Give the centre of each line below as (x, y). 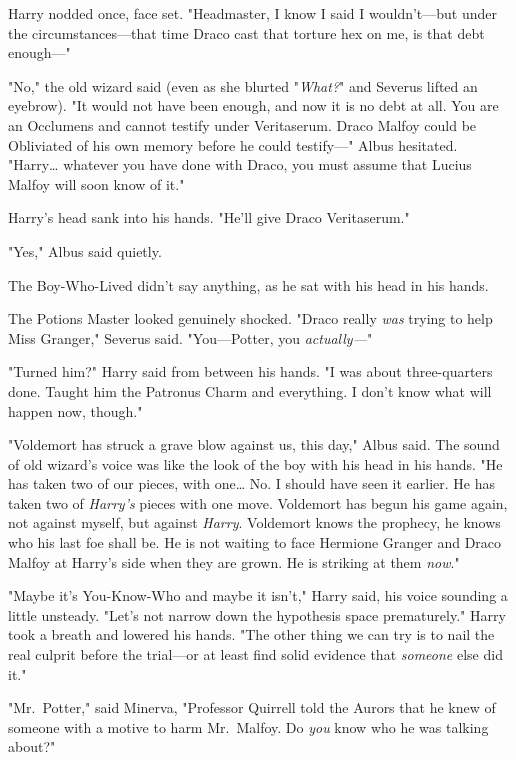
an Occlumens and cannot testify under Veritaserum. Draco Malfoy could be (242, 124)
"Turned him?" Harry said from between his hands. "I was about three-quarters (250, 371)
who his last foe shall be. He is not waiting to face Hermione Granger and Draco (255, 542)
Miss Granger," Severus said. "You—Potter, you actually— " (190, 337)
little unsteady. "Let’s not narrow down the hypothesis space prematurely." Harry (257, 614)
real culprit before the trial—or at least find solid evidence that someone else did (255, 654)
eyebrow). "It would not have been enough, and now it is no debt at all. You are (253, 105)
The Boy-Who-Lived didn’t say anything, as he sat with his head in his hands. (248, 284)
